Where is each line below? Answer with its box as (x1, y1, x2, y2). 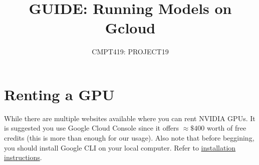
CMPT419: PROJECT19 (92, 46, 169, 57)
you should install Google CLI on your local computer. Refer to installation (4, 142, 236, 153)
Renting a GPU (4, 84, 115, 104)
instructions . (4, 152, 42, 163)
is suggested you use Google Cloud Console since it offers (4, 123, 179, 133)
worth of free (206, 123, 246, 133)
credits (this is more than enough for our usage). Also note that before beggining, (4, 133, 254, 143)
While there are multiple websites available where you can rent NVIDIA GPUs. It (4, 113, 255, 123)
